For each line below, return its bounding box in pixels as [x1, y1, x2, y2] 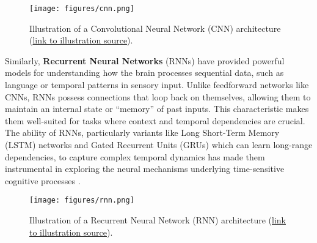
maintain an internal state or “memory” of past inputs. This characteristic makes [5, 102, 309, 115]
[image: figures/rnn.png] [29, 196, 134, 205]
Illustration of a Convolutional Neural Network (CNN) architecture [29, 21, 281, 34]
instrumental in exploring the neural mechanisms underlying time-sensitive [5, 162, 285, 175]
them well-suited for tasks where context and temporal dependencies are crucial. [5, 114, 305, 127]
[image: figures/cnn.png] [29, 4, 134, 13]
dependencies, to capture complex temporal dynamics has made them [5, 150, 265, 163]
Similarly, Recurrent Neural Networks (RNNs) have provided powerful [5, 54, 285, 67]
